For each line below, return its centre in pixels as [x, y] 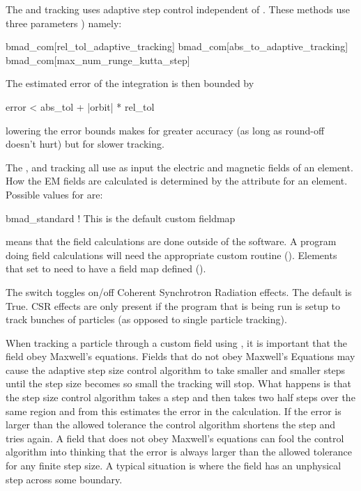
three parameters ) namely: [64, 23]
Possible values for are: [54, 194]
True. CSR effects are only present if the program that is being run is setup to [173, 305]
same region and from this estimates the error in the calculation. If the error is [174, 411]
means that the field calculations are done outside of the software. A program [171, 241]
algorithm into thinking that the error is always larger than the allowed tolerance [179, 452]
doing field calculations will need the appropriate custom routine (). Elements [171, 255]
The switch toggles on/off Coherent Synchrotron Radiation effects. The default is [179, 291]
